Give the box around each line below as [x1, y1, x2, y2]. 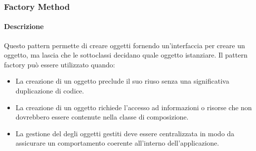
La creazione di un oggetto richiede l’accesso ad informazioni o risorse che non [15, 102, 252, 112]
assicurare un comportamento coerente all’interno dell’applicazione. [15, 138, 219, 148]
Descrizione [4, 21, 44, 31]
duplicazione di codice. [15, 86, 84, 96]
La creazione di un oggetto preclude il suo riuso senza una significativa [15, 76, 229, 86]
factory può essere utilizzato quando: [4, 59, 115, 69]
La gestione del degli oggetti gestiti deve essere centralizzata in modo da [15, 128, 235, 138]
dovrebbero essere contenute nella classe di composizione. [15, 112, 189, 122]
